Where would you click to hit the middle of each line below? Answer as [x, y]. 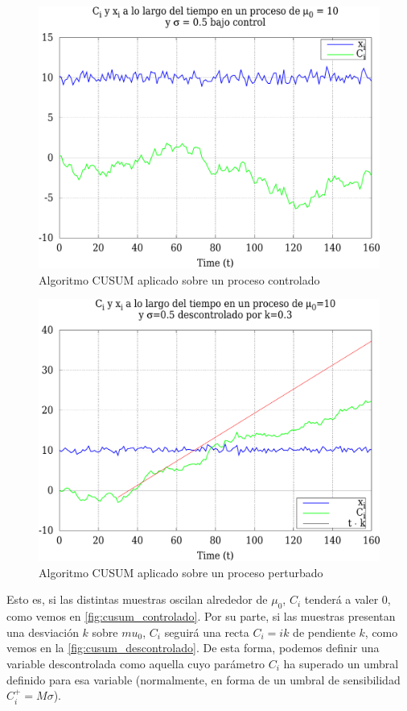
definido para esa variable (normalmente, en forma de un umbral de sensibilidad [203, 679]
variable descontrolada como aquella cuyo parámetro [136, 664]
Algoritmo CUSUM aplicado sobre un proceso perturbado [181, 572]
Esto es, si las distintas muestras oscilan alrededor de [137, 599]
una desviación [43, 632]
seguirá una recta [207, 632]
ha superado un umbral [341, 664]
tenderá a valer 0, [347, 599]
